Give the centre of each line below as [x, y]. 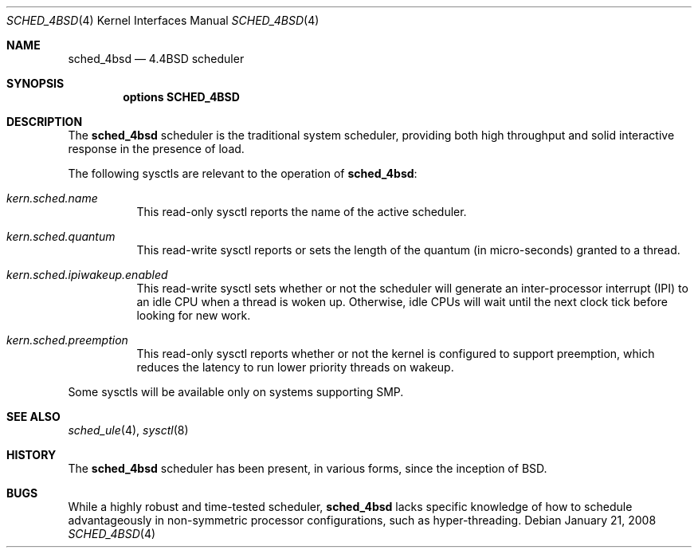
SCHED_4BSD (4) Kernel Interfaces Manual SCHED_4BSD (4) [163, 20]
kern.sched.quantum [61, 236]
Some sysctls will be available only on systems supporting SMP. [236, 392]
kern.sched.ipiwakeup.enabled [87, 275]
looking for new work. [194, 315]
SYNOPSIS [35, 83]
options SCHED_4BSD [181, 97]
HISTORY [31, 455]
